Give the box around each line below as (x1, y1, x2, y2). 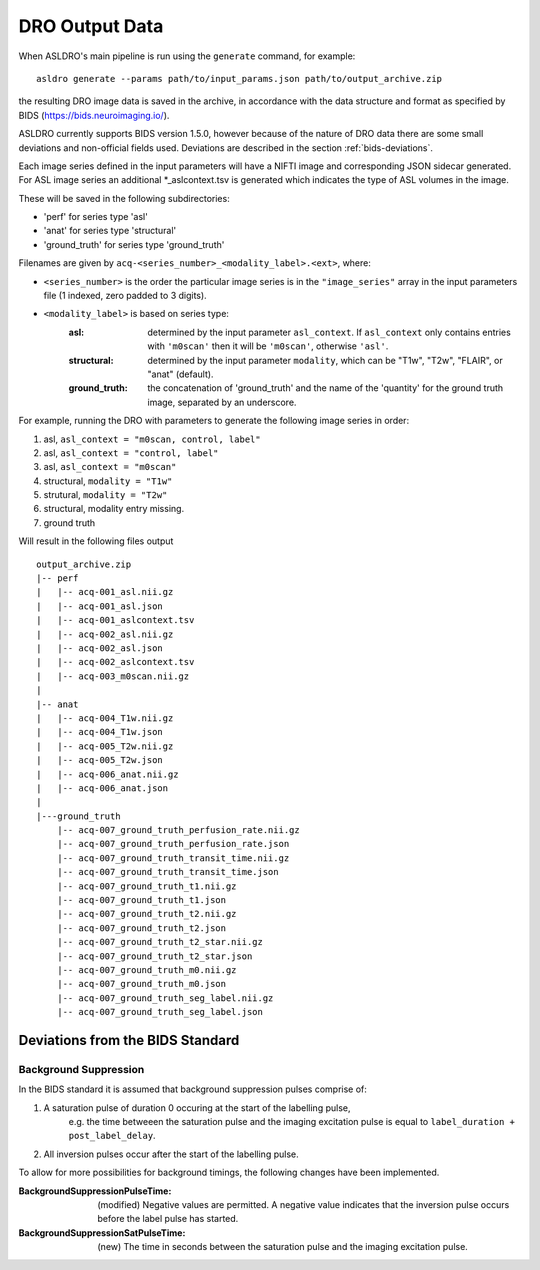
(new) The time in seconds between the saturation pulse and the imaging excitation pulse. (97, 1241, 469, 1253)
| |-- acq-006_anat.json (36, 782, 169, 794)
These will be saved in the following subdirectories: (18, 192, 230, 204)
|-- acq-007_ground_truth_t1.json (56, 895, 227, 906)
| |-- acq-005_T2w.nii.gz (36, 740, 174, 752)
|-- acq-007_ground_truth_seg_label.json (56, 1006, 264, 1018)
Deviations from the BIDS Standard (18, 1031, 240, 1049)
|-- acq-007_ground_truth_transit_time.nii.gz (56, 852, 290, 864)
